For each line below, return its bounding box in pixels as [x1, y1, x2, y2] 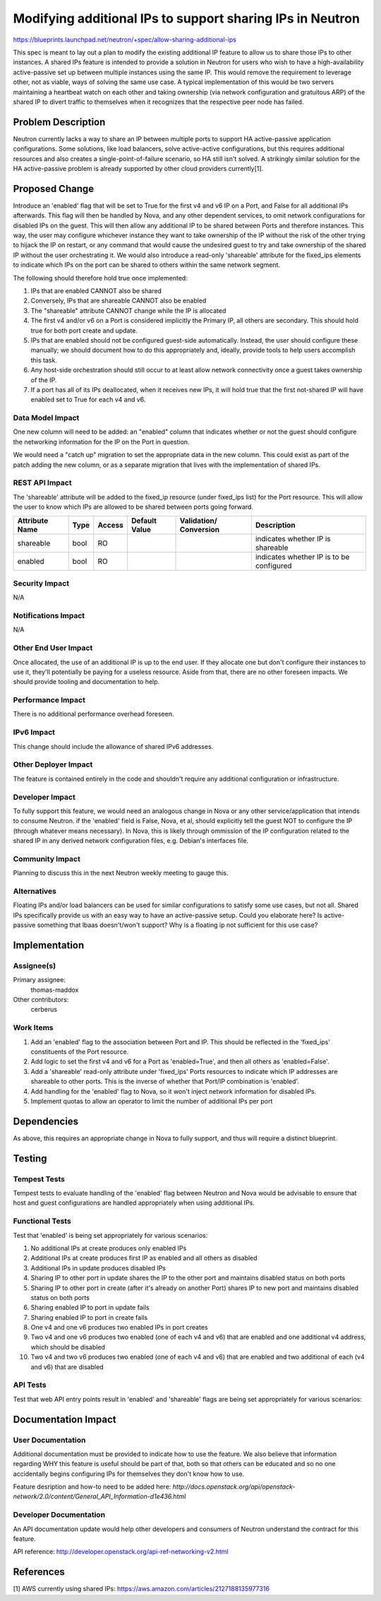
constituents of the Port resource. [30, 1048, 129, 1056]
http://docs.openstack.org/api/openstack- [172, 1482, 296, 1491]
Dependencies [13, 1115, 79, 1127]
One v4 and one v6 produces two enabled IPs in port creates [30, 1323, 208, 1332]
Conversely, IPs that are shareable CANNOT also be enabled [30, 297, 207, 305]
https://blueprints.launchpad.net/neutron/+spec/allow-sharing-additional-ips [13, 35, 236, 44]
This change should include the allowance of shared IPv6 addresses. [13, 742, 214, 750]
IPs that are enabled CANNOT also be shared [30, 287, 162, 295]
